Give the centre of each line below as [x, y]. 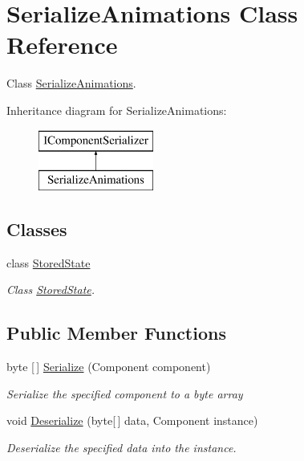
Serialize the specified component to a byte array [125, 393]
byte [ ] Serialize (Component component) [109, 367]
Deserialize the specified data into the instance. [122, 448]
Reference [62, 45]
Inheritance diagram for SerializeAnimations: [117, 110]
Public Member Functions [116, 333]
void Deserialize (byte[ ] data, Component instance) [132, 420]
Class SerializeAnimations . [71, 83]
